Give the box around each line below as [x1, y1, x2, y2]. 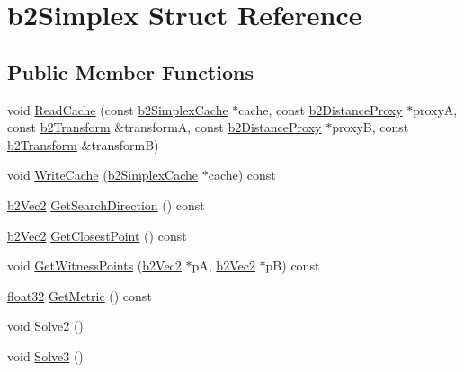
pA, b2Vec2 [192, 256, 255, 275]
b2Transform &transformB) [7, 135, 159, 154]
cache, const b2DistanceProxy [238, 100, 403, 119]
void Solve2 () [7, 316, 84, 335]
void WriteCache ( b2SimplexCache [7, 165, 199, 184]
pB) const [265, 256, 320, 275]
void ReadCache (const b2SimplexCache [7, 100, 228, 119]
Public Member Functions [7, 58, 254, 85]
